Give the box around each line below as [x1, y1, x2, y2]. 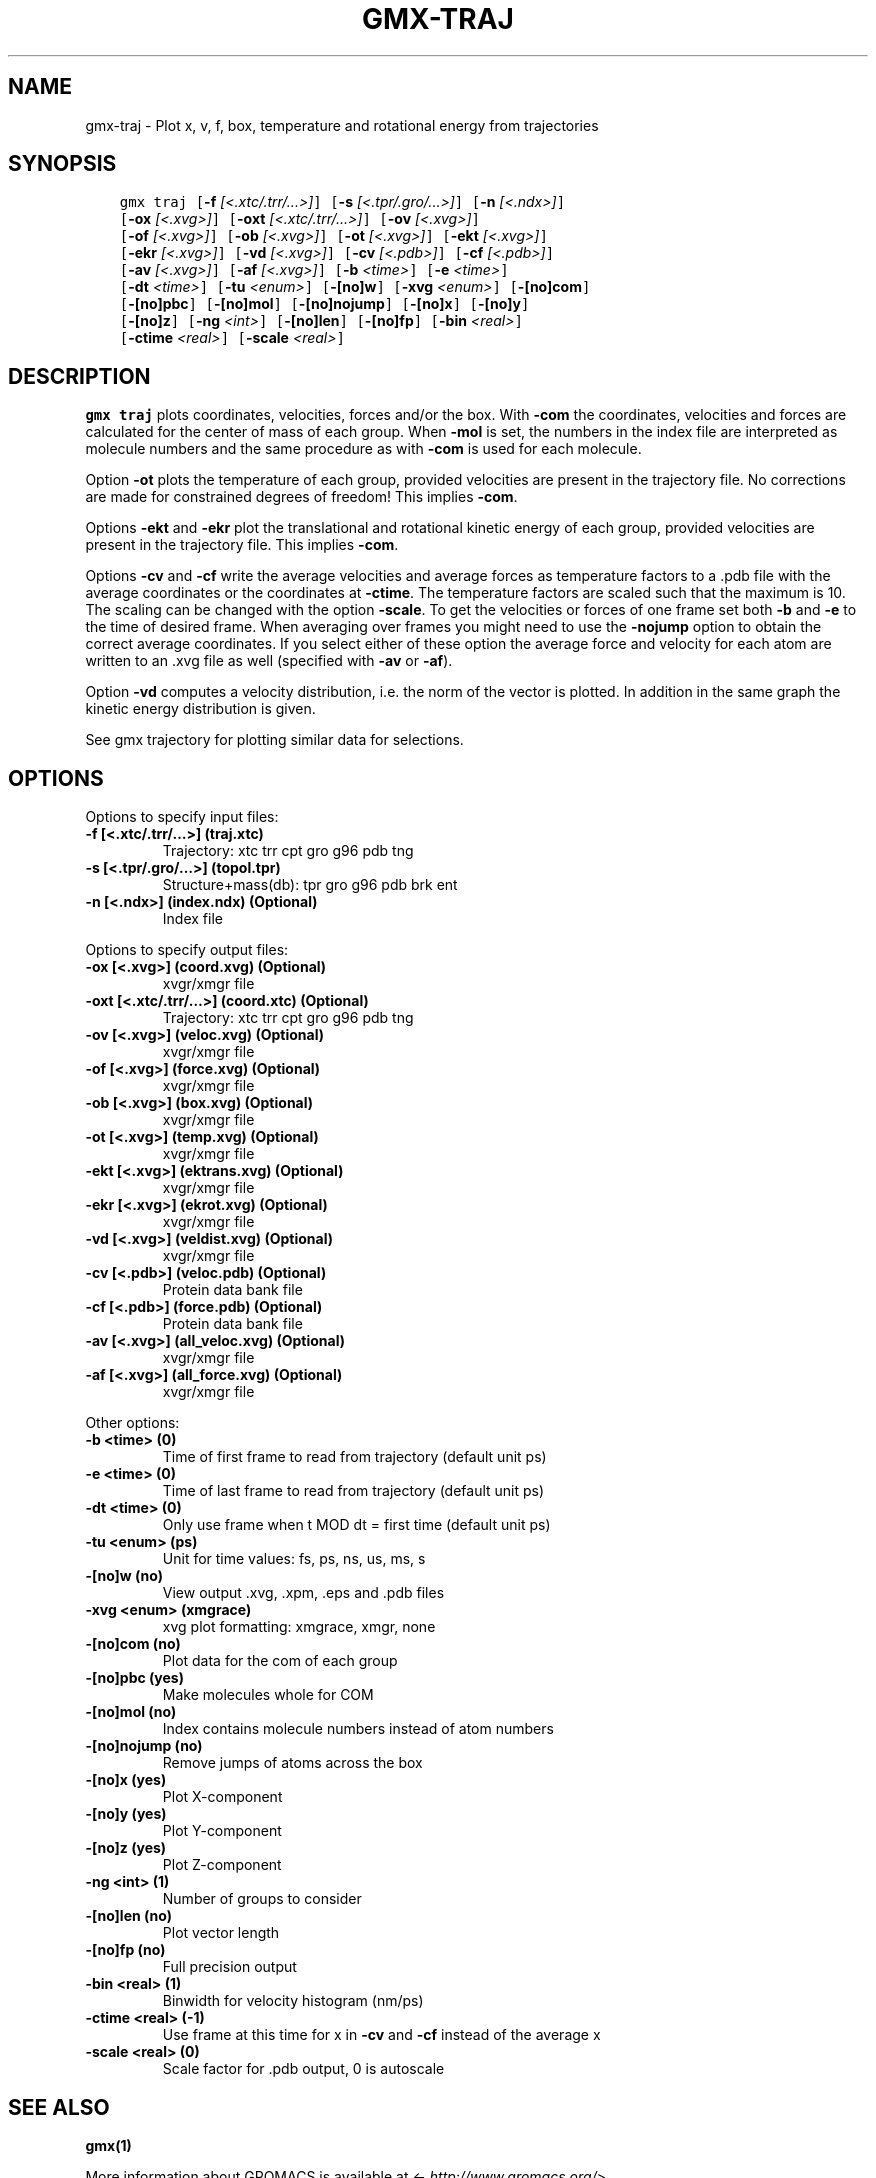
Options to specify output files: [85, 941, 289, 959]
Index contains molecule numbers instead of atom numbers [162, 1720, 554, 1738]
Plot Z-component [162, 1856, 282, 1874]
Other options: [85, 1414, 180, 1432]
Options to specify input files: [85, 808, 279, 826]
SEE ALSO [8, 2094, 110, 2120]
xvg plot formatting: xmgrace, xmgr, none [162, 1618, 436, 1636]
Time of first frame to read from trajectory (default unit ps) [162, 1448, 547, 1466]
